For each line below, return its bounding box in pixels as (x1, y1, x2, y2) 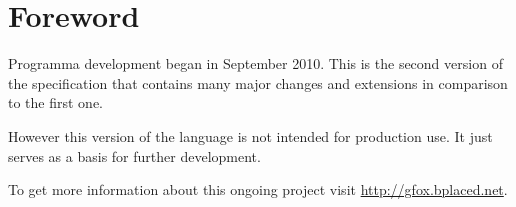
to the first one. (8, 92, 104, 113)
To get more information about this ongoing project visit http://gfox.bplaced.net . (8, 179, 508, 200)
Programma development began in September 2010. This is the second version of (8, 53, 503, 74)
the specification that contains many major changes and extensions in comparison (8, 72, 508, 93)
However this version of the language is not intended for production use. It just (8, 125, 493, 146)
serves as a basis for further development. (8, 145, 261, 166)
